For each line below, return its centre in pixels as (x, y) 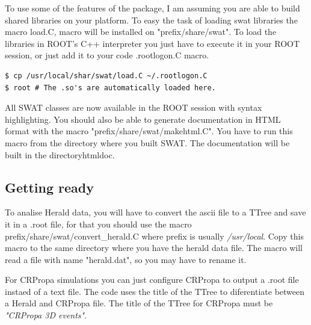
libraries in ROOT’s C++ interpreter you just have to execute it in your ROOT (152, 43)
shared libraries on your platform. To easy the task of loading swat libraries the (151, 20)
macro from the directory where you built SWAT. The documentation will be (147, 142)
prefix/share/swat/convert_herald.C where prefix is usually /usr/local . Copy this (154, 236)
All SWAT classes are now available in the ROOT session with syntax (134, 107)
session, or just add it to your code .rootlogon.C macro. (107, 55)
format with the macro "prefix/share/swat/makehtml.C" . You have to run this (149, 131)
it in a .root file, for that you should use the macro (98, 224)
